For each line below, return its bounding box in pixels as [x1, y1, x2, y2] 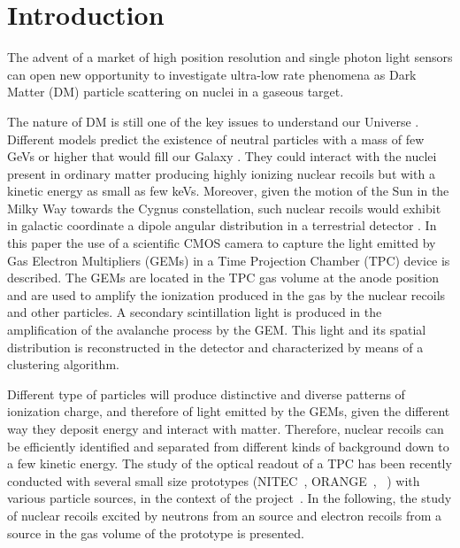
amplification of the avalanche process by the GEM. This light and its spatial [7, 320, 426, 339]
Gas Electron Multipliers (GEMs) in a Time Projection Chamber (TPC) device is [7, 251, 450, 269]
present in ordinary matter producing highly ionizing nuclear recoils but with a [7, 164, 435, 182]
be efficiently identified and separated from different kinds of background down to [7, 436, 449, 455]
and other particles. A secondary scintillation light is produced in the [7, 303, 382, 321]
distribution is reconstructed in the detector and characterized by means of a [7, 337, 424, 356]
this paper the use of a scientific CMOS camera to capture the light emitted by [7, 234, 436, 252]
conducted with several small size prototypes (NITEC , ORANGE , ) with [7, 471, 420, 490]
